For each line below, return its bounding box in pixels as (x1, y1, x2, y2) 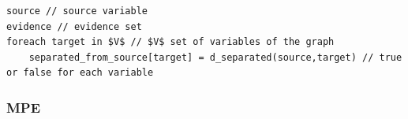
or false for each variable (6, 67, 154, 79)
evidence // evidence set (6, 20, 142, 32)
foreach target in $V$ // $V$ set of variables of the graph (6, 36, 335, 48)
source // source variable (6, 6, 148, 17)
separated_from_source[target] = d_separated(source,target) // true (28, 51, 402, 63)
